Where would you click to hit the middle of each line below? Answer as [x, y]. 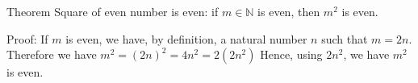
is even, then [289, 11]
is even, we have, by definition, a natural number [186, 38]
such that [345, 38]
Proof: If [27, 38]
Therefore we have [52, 54]
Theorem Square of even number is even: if [113, 11]
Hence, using [291, 54]
